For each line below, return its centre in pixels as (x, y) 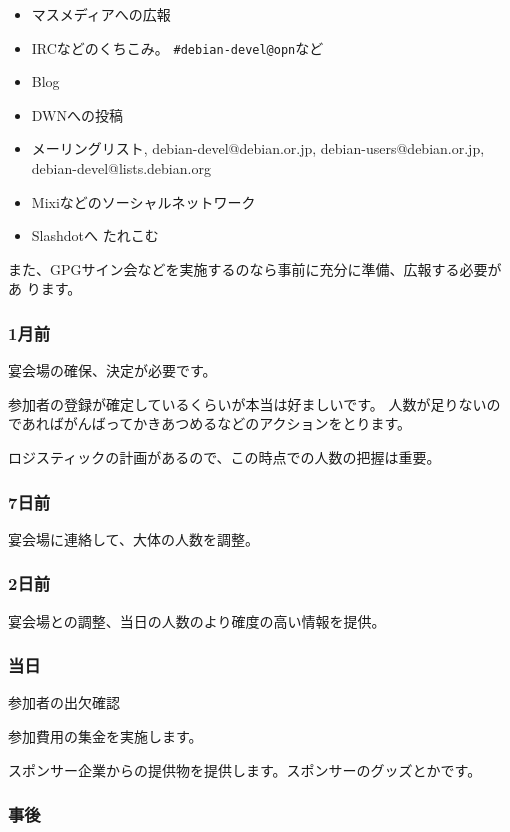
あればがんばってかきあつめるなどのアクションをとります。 (216, 423)
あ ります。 (45, 288)
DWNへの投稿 (77, 114)
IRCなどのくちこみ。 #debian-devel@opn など (177, 47)
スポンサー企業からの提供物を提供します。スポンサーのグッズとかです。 (245, 769)
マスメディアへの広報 (101, 14)
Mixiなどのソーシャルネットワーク (143, 201)
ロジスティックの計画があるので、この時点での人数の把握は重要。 (224, 457)
